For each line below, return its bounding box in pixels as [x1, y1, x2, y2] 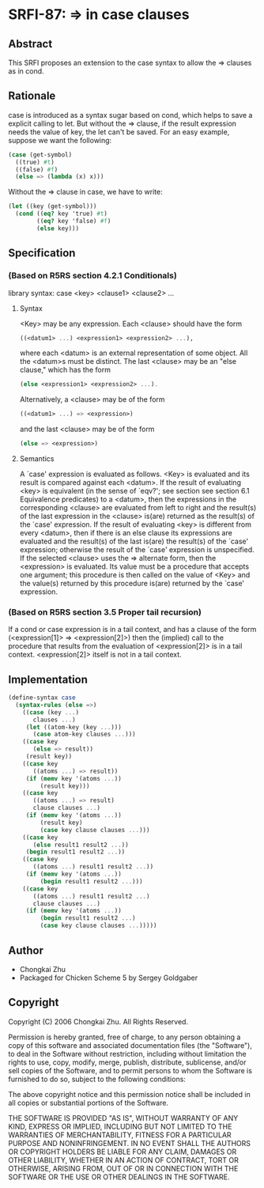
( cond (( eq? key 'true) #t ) [15, 210, 108, 218]
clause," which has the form [19, 365, 111, 375]
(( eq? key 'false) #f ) [36, 218, 111, 225]
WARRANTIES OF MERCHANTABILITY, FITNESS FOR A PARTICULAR [8, 1129, 232, 1140]
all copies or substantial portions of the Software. [8, 1098, 168, 1107]
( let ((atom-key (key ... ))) [25, 723, 123, 731]
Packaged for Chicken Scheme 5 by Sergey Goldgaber [19, 973, 198, 982]
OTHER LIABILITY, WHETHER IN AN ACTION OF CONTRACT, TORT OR [8, 1155, 239, 1164]
